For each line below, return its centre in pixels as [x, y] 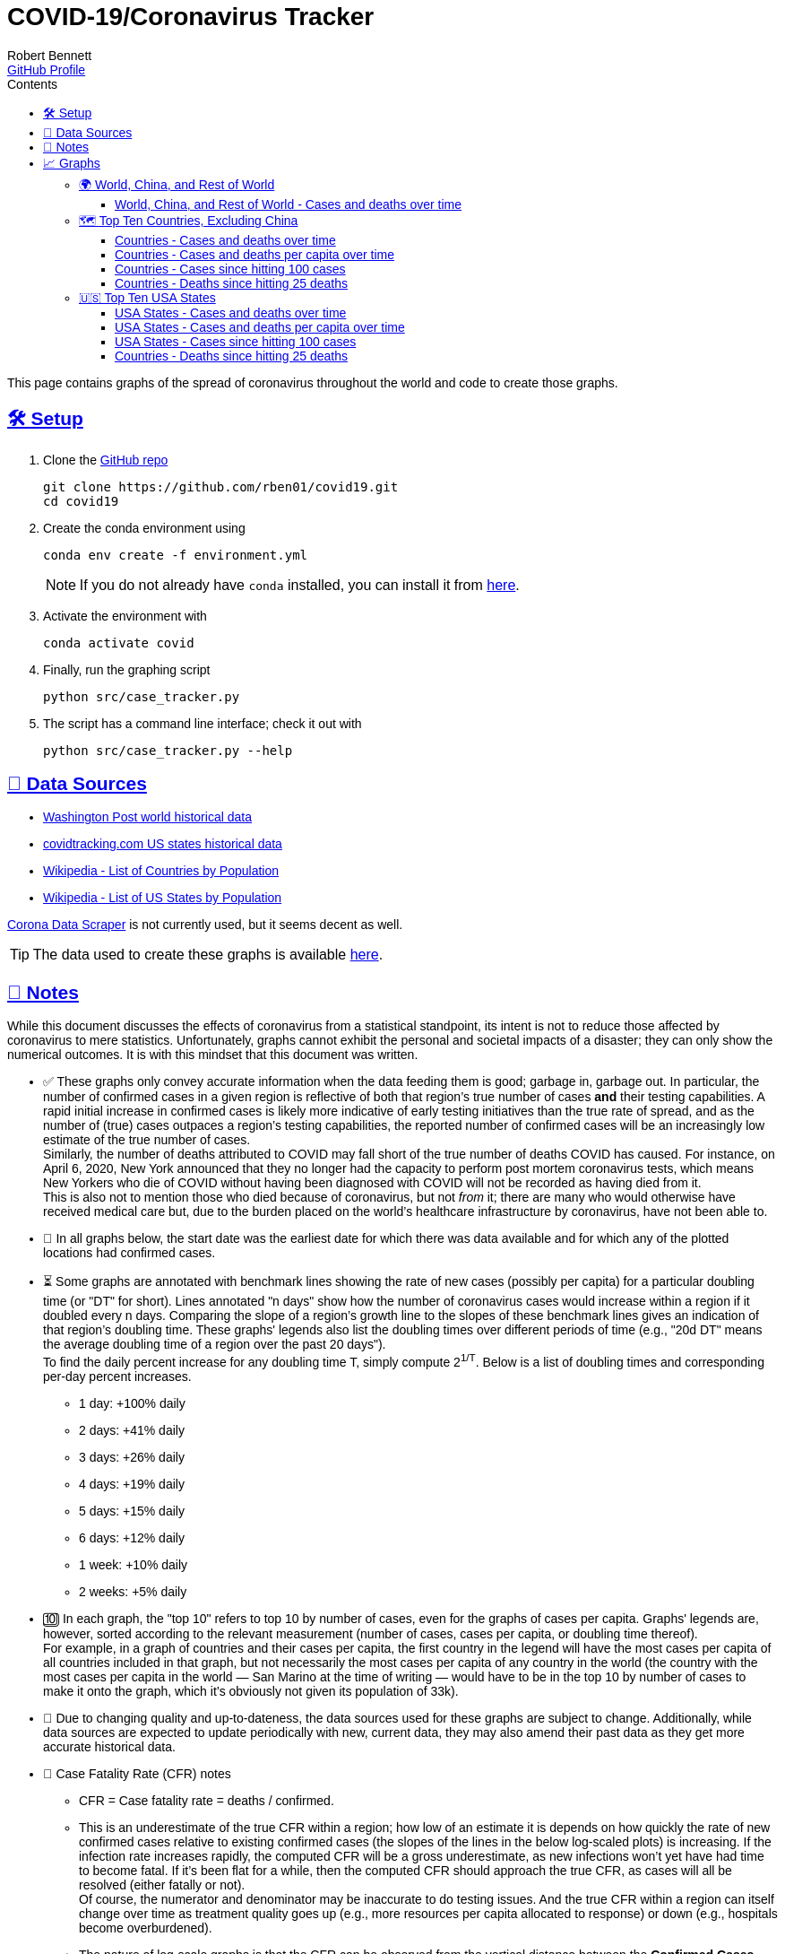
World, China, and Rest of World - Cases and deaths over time [288, 204]
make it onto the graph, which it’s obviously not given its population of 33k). [251, 1691]
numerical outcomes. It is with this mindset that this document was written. [213, 1055]
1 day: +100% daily [132, 1403]
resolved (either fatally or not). [162, 1885]
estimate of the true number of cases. [147, 1140]
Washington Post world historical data [147, 817]
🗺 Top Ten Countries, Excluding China [189, 220]
